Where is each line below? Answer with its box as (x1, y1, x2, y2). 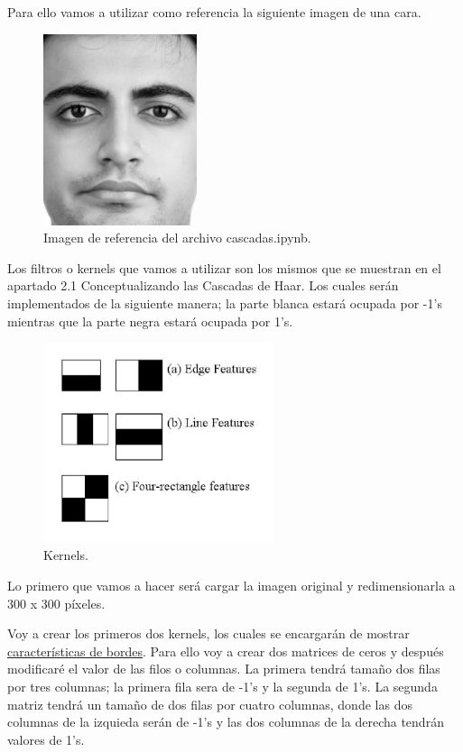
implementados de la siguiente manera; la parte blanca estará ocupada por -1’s (7, 293, 442, 312)
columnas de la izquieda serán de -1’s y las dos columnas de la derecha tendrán (7, 712, 444, 731)
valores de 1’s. (7, 729, 85, 748)
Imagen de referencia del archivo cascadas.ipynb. (43, 228, 311, 247)
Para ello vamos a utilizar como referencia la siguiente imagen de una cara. (7, 3, 421, 21)
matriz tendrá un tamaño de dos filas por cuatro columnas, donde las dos (7, 694, 412, 713)
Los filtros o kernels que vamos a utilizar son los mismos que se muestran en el (7, 258, 441, 277)
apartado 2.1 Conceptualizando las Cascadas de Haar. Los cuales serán (7, 276, 399, 295)
